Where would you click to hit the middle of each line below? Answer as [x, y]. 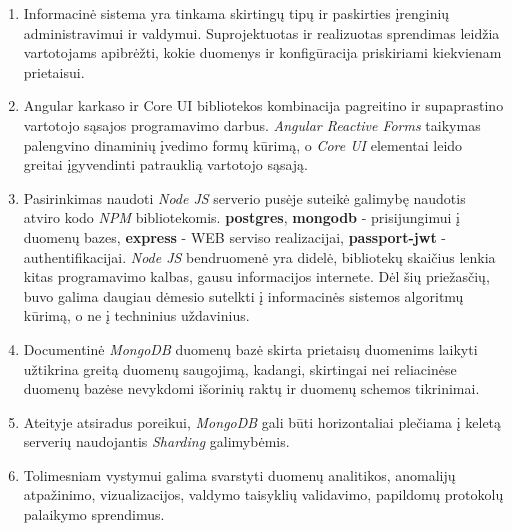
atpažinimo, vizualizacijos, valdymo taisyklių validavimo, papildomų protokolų [263, 494]
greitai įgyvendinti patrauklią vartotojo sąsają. [166, 164]
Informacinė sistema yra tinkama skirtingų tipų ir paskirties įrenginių [236, 13]
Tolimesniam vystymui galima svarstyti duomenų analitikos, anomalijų [239, 474]
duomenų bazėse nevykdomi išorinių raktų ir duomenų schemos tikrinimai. [251, 388]
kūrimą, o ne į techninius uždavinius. [136, 315]
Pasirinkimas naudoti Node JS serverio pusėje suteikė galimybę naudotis [244, 197]
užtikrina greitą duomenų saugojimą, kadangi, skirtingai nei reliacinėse [240, 368]
